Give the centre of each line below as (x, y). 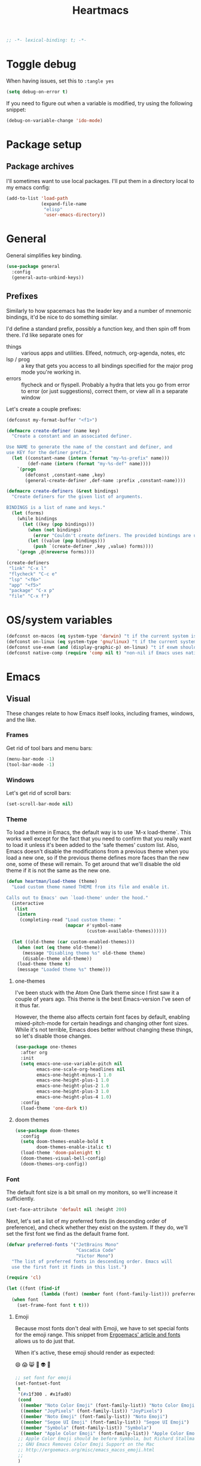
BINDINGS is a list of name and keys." (56, 508)
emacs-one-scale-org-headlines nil (81, 1069)
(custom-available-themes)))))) (127, 931)
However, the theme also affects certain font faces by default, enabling (102, 1017)
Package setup (44, 144)
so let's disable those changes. (53, 1036)
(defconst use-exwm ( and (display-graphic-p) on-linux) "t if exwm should (101, 647)
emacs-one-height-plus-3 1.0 (73, 1092)
